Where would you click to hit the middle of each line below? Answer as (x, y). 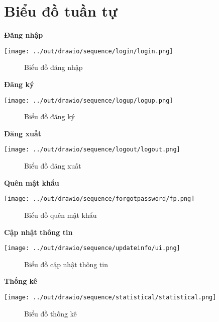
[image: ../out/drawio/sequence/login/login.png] (89, 51)
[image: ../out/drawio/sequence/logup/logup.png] (89, 100)
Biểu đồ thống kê (50, 313)
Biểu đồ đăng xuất (53, 166)
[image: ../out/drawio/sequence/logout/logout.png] (92, 150)
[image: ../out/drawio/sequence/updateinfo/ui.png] (92, 248)
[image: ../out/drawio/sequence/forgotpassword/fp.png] (99, 199)
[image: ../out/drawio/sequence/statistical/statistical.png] (110, 297)
